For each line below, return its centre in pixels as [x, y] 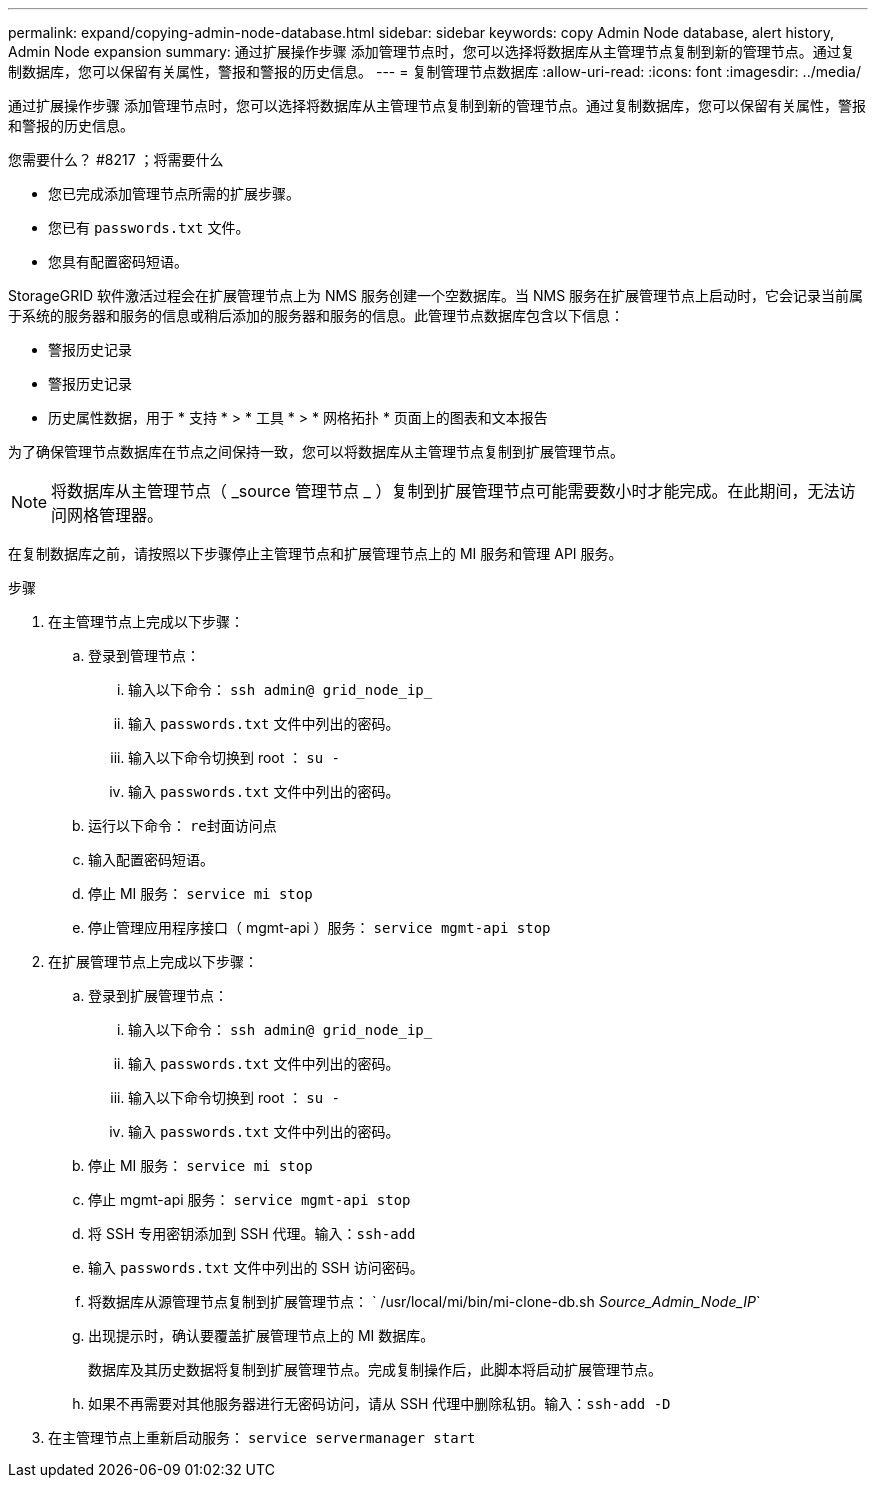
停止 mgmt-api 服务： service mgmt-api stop [249, 1199]
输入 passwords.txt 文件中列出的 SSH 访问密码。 [256, 1267]
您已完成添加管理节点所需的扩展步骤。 [174, 193]
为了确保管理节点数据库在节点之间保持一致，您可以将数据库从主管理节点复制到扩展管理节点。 [316, 451]
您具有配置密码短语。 [118, 261]
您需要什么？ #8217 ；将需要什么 [116, 159]
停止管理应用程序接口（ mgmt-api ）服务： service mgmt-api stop [319, 927]
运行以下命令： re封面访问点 [182, 825]
